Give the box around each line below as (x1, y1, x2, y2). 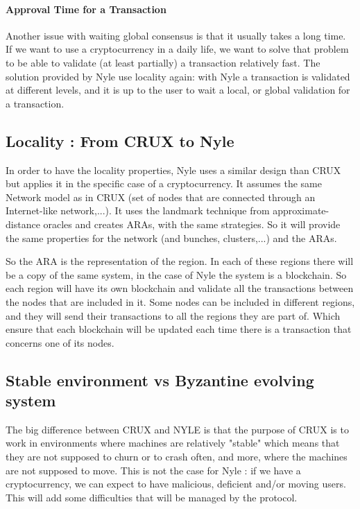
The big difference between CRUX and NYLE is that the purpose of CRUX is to (6, 422, 349, 436)
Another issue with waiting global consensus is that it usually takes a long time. (6, 28, 346, 42)
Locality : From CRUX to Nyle (6, 130, 234, 151)
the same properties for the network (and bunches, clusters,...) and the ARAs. (6, 230, 337, 245)
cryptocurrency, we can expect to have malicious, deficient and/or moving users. (6, 476, 346, 491)
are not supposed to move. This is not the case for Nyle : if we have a (6, 463, 301, 477)
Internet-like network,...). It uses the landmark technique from (6, 203, 270, 218)
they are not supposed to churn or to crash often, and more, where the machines (6, 449, 348, 464)
